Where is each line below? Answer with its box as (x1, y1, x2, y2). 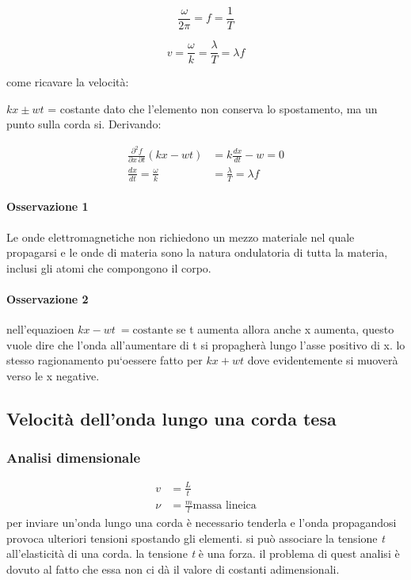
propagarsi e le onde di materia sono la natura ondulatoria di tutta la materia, (6, 244, 388, 261)
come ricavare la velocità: (6, 74, 129, 90)
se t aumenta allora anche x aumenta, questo (176, 321, 394, 338)
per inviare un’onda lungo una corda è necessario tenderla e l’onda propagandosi (6, 514, 397, 531)
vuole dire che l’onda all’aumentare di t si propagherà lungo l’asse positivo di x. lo (6, 336, 405, 353)
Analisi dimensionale (6, 448, 141, 467)
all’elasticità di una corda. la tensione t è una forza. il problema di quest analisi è (6, 545, 400, 562)
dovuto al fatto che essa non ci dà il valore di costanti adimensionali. (6, 560, 340, 577)
